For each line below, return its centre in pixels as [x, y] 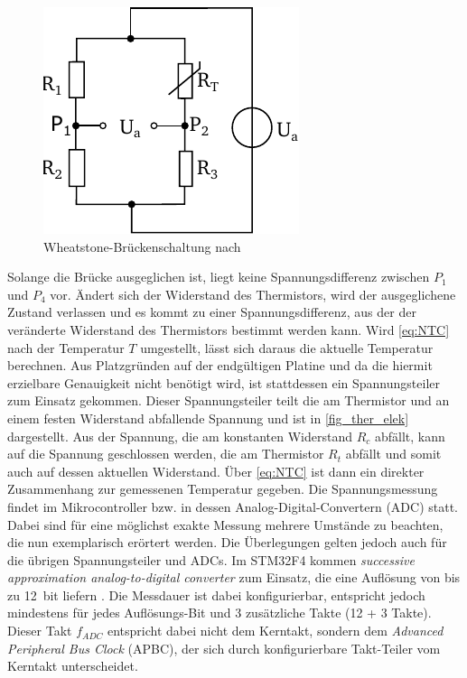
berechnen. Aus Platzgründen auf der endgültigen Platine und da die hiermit [220, 365]
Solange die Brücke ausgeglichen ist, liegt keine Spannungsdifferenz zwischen [219, 277]
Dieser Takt [40, 631]
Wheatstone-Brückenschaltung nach [142, 246]
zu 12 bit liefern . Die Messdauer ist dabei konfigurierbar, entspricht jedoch [216, 594]
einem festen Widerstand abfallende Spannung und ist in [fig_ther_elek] [208, 418]
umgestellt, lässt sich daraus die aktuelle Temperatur [287, 347]
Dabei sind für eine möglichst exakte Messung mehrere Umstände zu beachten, [225, 524]
